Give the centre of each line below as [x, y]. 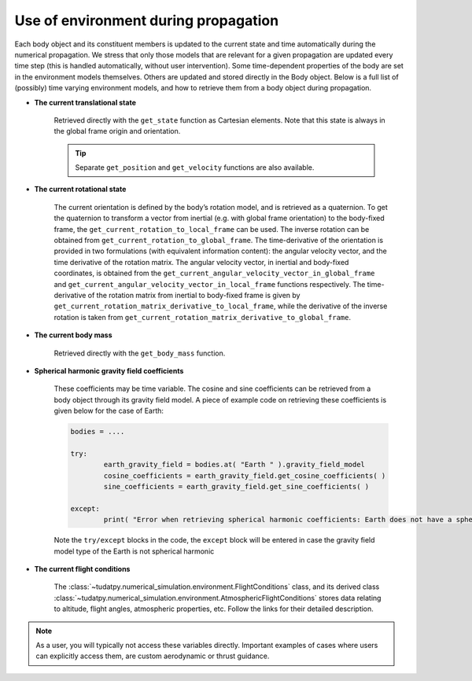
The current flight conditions [82, 569]
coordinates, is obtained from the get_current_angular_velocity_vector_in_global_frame [214, 273]
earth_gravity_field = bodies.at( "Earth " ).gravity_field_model [234, 465]
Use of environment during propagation [147, 20]
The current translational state [85, 102]
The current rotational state [80, 190]
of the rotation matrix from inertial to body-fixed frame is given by [194, 295]
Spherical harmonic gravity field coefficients [109, 370]
